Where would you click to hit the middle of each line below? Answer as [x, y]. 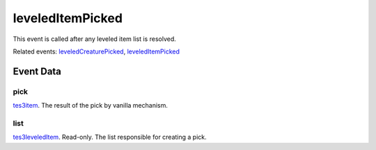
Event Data [37, 71]
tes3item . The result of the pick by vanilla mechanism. [91, 106]
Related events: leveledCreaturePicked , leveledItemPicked [96, 51]
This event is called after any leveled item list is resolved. [95, 39]
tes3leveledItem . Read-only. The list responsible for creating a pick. [110, 137]
